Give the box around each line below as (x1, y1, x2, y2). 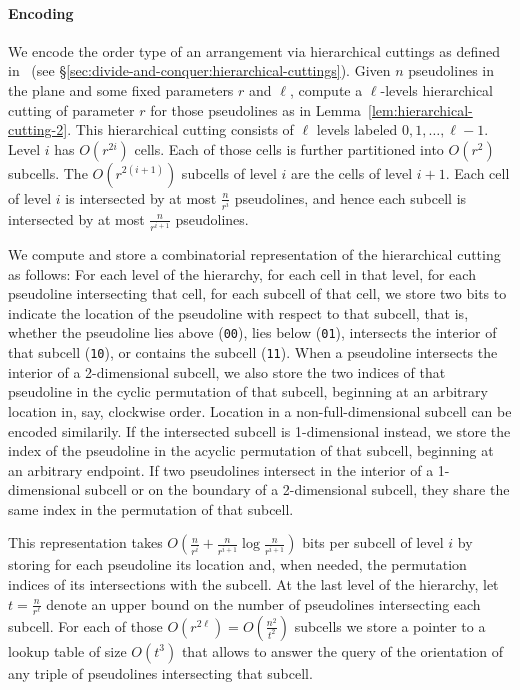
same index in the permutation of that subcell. (8, 498, 294, 519)
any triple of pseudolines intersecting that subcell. (8, 662, 313, 683)
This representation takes (8, 532, 163, 553)
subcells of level (181, 162, 277, 183)
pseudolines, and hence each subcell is (234, 187, 467, 208)
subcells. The (8, 162, 88, 183)
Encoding (8, 2, 74, 23)
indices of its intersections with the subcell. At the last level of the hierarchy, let (8, 574, 499, 595)
